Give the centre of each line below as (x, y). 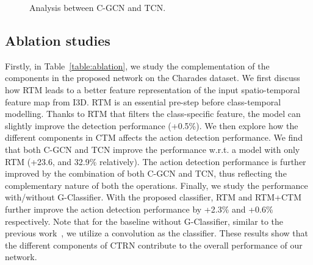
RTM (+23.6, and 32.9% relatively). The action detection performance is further (156, 161)
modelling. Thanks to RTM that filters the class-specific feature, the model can (153, 114)
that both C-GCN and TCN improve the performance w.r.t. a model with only (153, 149)
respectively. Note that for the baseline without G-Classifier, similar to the (144, 221)
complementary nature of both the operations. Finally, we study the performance (156, 185)
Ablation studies (58, 40)
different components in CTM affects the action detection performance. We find (154, 137)
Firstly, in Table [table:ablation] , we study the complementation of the (137, 65)
